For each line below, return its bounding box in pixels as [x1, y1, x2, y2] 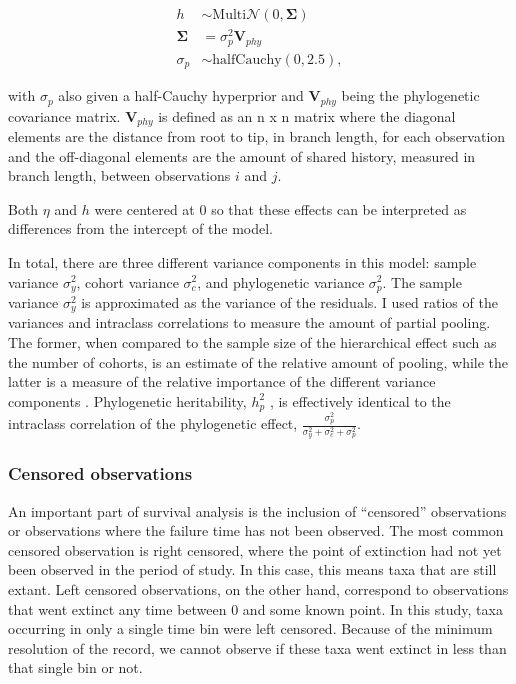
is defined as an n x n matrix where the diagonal [158, 105, 456, 126]
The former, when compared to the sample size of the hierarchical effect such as [8, 332, 497, 353]
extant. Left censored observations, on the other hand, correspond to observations [8, 579, 509, 600]
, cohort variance [76, 271, 179, 292]
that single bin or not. [8, 657, 143, 678]
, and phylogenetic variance [197, 271, 365, 292]
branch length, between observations [8, 165, 231, 186]
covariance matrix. [8, 105, 121, 126]
